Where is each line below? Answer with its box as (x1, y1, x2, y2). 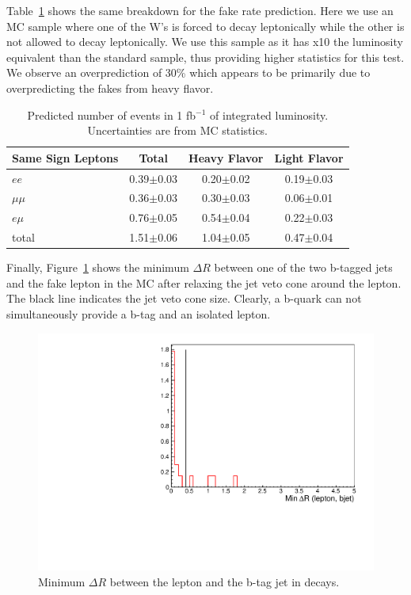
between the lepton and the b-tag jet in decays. (109, 573, 340, 589)
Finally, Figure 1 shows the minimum (6, 259, 189, 276)
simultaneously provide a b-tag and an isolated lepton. (6, 306, 271, 322)
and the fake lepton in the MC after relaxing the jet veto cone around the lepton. (6, 274, 401, 291)
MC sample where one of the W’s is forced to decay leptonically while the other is (6, 17, 405, 34)
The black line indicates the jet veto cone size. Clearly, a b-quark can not (6, 290, 362, 307)
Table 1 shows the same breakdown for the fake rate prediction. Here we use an (6, 2, 394, 18)
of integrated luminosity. (210, 106, 329, 123)
